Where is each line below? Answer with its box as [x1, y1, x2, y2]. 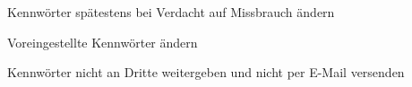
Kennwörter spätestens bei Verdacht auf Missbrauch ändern [7, 3, 335, 21]
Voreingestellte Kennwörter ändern [7, 32, 198, 51]
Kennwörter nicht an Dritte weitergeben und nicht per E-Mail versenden [7, 63, 405, 82]
